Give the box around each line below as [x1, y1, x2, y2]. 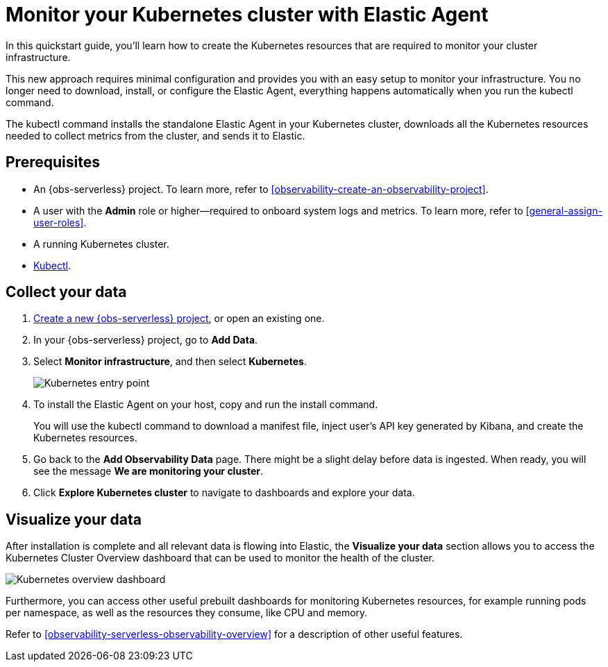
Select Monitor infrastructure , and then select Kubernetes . [33, 355, 307, 368]
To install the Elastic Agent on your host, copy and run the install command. [33, 398, 378, 411]
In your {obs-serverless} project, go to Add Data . [33, 334, 258, 346]
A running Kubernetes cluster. [33, 237, 169, 250]
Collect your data [6, 283, 127, 301]
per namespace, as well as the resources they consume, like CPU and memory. [6, 607, 368, 619]
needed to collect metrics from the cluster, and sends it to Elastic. [6, 129, 305, 142]
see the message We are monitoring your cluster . [33, 465, 264, 478]
